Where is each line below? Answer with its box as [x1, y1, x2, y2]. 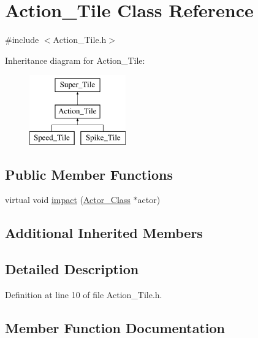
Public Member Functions [5, 164, 173, 183]
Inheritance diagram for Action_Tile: [5, 53, 145, 66]
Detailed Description [5, 259, 139, 278]
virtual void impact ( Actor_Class [5, 193, 131, 206]
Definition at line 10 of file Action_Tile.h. [5, 288, 162, 301]
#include [5, 33, 39, 46]
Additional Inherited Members [5, 223, 203, 242]
